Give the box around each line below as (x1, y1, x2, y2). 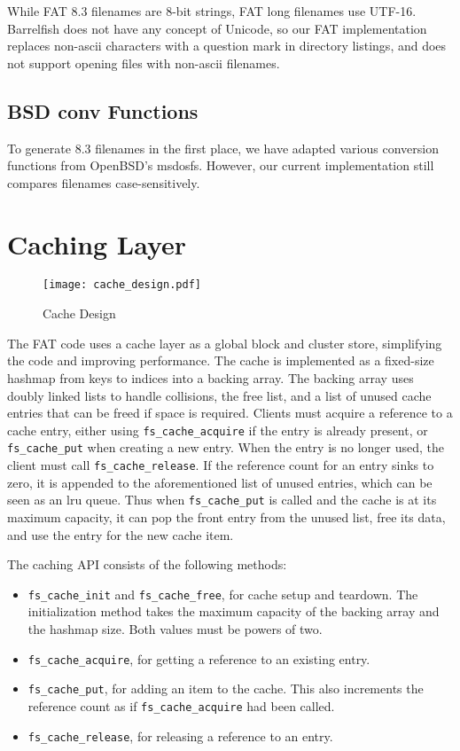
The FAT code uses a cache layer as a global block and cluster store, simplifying (7, 333, 442, 352)
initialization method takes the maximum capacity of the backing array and (27, 602, 440, 621)
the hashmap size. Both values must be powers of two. (27, 619, 323, 638)
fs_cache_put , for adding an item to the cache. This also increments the (27, 679, 424, 698)
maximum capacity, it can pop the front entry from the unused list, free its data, (7, 507, 446, 526)
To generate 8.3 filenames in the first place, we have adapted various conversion (7, 138, 439, 157)
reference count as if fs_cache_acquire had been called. (27, 696, 335, 715)
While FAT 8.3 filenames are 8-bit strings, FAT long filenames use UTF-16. (7, 2, 417, 20)
